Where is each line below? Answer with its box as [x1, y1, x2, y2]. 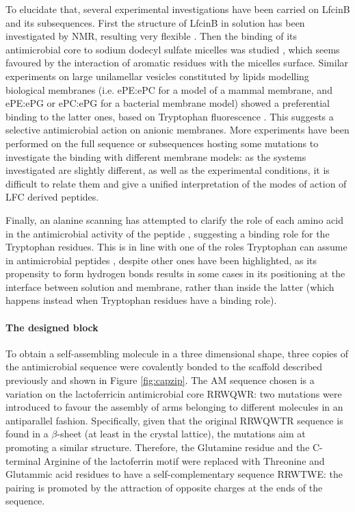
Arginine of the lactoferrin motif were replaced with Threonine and [44, 453, 325, 468]
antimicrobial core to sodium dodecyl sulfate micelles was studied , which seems [5, 42, 340, 56]
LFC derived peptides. [5, 190, 99, 204]
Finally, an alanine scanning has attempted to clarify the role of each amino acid [5, 212, 343, 227]
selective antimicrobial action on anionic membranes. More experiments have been [5, 123, 350, 137]
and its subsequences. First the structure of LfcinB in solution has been [5, 15, 305, 29]
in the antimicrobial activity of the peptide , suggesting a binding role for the [5, 226, 330, 240]
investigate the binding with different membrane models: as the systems [5, 149, 306, 164]
